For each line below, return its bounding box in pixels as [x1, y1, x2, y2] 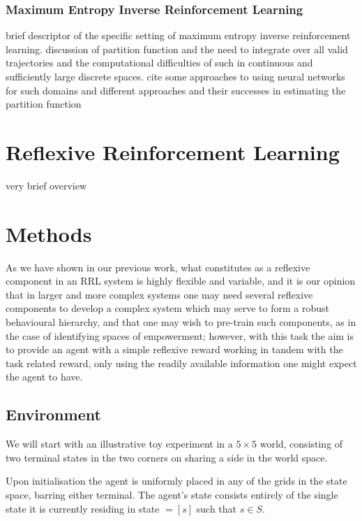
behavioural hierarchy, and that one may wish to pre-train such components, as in [6, 315, 356, 329]
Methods [6, 219, 92, 248]
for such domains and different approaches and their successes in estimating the [6, 83, 346, 97]
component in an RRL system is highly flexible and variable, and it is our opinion [6, 273, 356, 288]
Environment [6, 404, 101, 425]
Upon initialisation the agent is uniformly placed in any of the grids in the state [6, 473, 347, 488]
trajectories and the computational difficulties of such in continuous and [6, 55, 313, 70]
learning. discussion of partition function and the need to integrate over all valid [6, 41, 348, 56]
